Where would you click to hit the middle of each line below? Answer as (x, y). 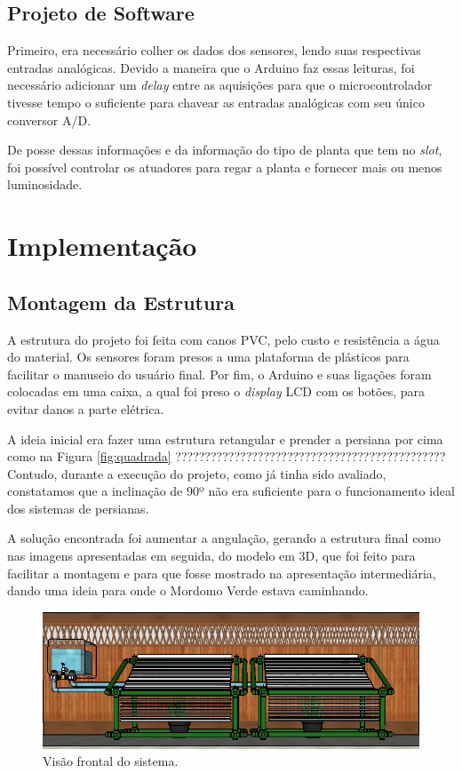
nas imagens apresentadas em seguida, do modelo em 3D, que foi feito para (211, 556)
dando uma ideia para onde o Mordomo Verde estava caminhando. (188, 590)
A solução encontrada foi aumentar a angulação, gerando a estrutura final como (224, 538)
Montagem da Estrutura (121, 302)
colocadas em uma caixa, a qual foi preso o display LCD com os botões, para (216, 391)
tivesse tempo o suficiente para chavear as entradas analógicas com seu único (216, 102)
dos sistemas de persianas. (78, 508)
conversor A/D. (49, 120)
